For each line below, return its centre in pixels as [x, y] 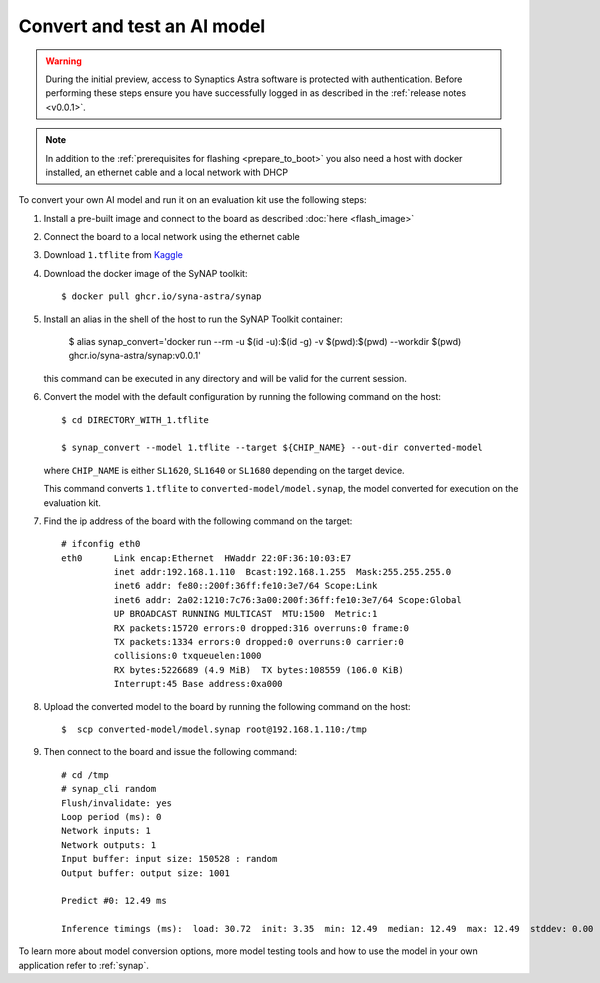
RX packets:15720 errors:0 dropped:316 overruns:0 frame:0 [261, 628]
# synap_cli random [109, 789]
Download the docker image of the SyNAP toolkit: [145, 273]
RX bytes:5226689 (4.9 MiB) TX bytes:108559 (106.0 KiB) [258, 669]
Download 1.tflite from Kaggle [113, 255]
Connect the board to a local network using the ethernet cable [171, 237]
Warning [63, 61]
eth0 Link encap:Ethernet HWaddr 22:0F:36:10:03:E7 [206, 558]
